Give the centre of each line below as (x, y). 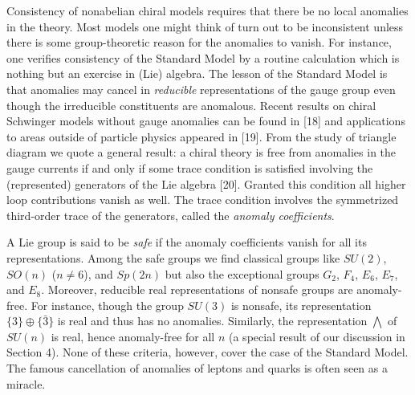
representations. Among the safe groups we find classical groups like (173, 257)
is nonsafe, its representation (301, 305)
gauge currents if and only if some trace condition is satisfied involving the (190, 167)
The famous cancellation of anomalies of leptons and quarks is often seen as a (197, 368)
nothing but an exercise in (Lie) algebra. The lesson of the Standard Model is (197, 73)
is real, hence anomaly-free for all (133, 336)
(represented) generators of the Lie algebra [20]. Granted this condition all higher (206, 183)
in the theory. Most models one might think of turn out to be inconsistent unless (205, 26)
